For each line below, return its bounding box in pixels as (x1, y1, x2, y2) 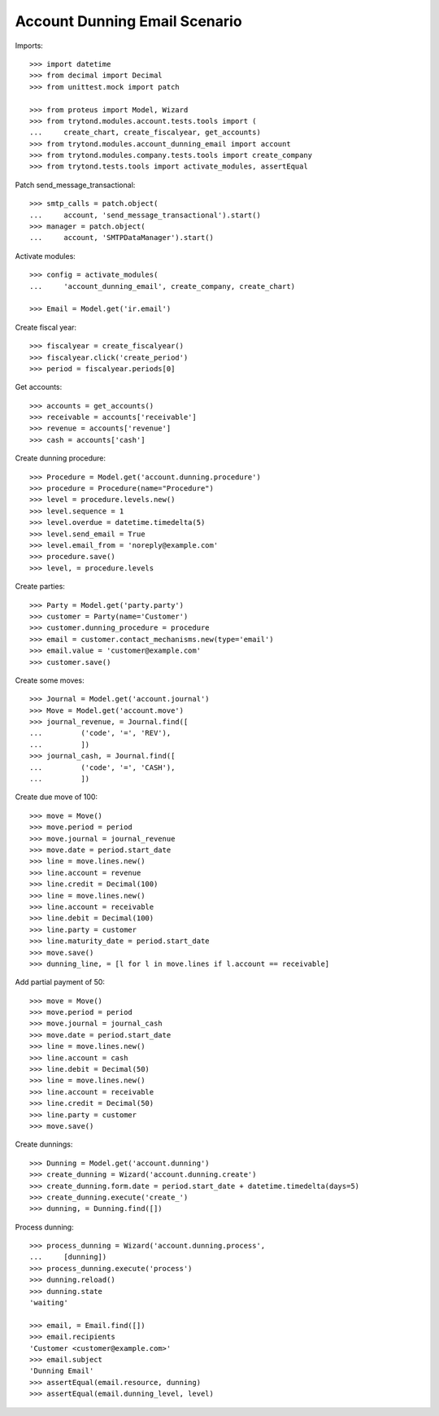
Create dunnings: (15, 1139, 73, 1149)
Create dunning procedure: (15, 453, 106, 463)
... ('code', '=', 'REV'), (29, 728, 172, 738)
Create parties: (15, 582, 65, 592)
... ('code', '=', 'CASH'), (29, 763, 176, 772)
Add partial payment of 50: (15, 977, 106, 987)
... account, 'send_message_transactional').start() (29, 210, 262, 220)
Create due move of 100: (15, 792, 98, 802)
